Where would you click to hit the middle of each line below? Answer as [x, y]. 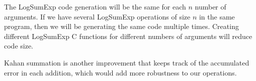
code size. [19, 46]
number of [210, 6]
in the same [217, 16]
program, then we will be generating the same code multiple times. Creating [121, 26]
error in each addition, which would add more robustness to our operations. [120, 72]
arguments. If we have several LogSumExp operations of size [97, 16]
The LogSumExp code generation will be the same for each [95, 6]
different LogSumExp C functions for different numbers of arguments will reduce [128, 36]
